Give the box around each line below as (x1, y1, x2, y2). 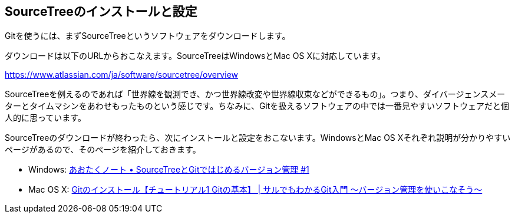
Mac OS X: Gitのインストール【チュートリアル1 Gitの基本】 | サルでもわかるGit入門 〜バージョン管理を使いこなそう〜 (28, 184, 483, 195)
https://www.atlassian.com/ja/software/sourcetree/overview (5, 70, 238, 80)
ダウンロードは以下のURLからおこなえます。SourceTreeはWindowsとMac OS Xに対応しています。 (5, 51, 386, 61)
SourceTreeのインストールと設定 (5, 4, 197, 19)
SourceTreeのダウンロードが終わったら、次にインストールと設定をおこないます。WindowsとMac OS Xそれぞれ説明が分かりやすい (5, 133, 511, 143)
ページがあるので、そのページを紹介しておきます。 (5, 144, 201, 155)
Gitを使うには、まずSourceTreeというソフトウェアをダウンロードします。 (5, 31, 290, 41)
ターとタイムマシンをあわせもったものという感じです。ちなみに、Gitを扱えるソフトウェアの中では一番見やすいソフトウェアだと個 (5, 101, 509, 111)
